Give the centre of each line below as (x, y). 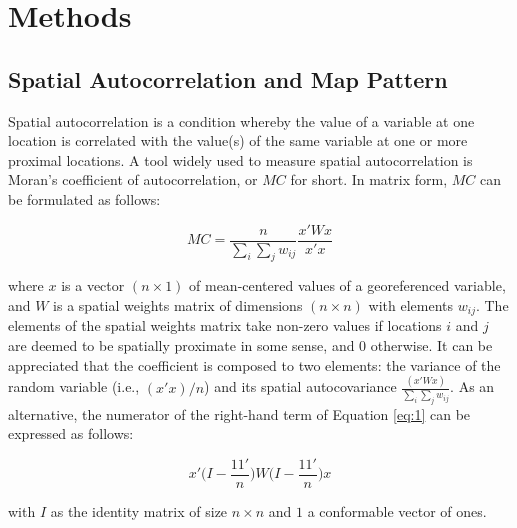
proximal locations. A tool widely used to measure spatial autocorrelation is (240, 159)
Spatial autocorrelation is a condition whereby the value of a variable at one (241, 120)
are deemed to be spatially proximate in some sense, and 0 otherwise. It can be (250, 345)
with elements (411, 305)
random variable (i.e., (74, 386)
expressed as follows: (71, 433)
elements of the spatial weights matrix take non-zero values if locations (225, 325)
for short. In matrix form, (369, 179)
